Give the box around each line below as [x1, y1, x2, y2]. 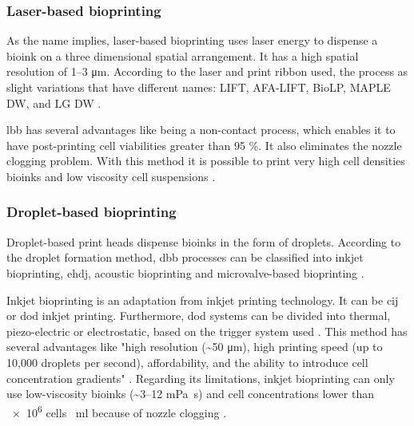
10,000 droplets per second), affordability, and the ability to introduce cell [6, 353, 368, 370]
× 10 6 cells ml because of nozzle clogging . [11, 401, 227, 420]
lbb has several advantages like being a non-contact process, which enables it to [6, 121, 396, 138]
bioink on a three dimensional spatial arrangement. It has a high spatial [6, 47, 359, 64]
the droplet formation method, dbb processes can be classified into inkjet [6, 249, 364, 266]
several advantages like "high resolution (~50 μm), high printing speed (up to [6, 338, 383, 355]
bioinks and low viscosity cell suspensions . [6, 168, 216, 184]
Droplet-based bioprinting [6, 202, 177, 222]
